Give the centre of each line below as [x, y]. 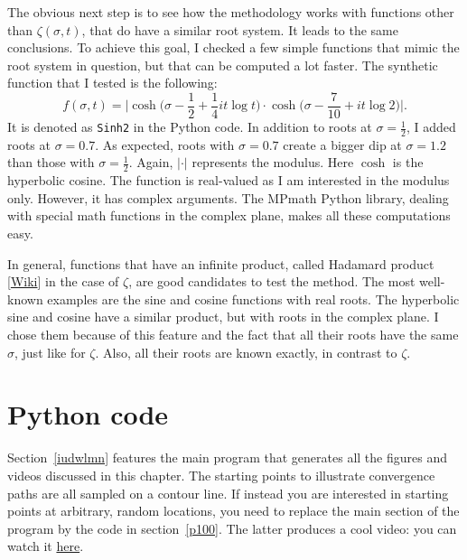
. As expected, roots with [165, 144]
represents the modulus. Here [273, 162]
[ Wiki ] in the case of [63, 281]
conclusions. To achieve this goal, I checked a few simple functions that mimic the [233, 47]
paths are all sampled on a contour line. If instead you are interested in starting [228, 493]
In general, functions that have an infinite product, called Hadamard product [221, 263]
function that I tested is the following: [112, 83]
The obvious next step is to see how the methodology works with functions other [231, 12]
